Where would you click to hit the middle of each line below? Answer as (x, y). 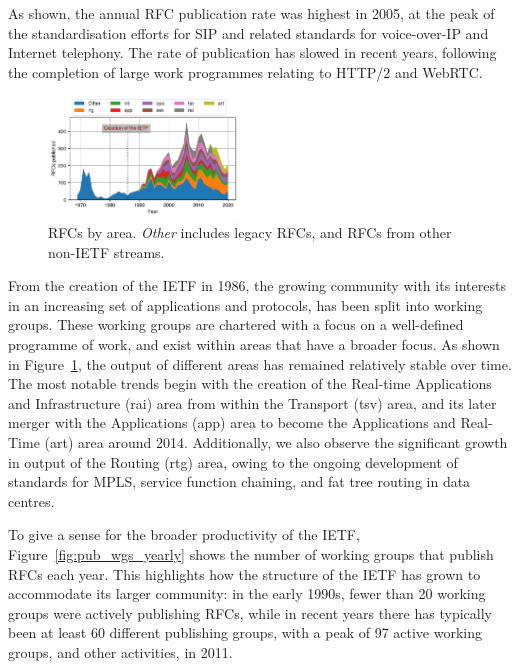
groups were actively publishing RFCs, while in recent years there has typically (250, 612)
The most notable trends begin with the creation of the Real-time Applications (250, 383)
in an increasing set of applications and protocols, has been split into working (245, 304)
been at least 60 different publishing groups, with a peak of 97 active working (245, 632)
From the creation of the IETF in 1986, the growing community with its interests (257, 285)
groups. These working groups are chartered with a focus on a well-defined (236, 324)
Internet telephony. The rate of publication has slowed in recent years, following (252, 52)
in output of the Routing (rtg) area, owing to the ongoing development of (233, 461)
